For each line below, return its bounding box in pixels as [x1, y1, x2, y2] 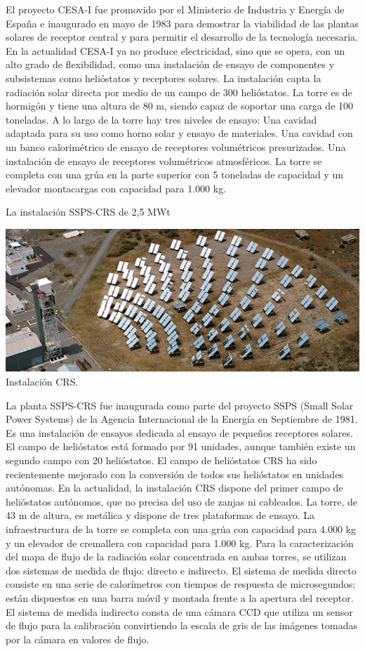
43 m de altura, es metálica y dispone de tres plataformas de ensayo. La [6, 508, 315, 522]
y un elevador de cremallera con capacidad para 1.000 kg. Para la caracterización [6, 535, 354, 550]
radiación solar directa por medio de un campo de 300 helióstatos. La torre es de [6, 84, 352, 99]
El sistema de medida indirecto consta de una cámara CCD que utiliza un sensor [6, 604, 353, 619]
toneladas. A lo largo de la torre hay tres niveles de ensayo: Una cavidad [6, 112, 317, 126]
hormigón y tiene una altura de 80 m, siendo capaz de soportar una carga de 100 [6, 98, 354, 113]
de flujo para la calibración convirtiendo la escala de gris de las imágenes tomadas [6, 618, 358, 633]
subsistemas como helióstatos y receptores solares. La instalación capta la [6, 70, 321, 85]
